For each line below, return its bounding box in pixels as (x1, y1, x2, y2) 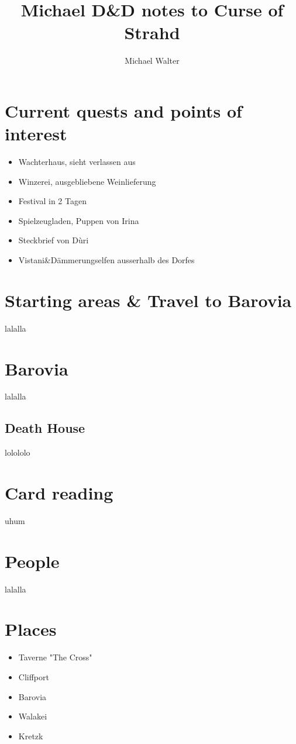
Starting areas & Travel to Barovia (5, 288, 292, 312)
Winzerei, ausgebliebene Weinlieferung (18, 175, 156, 187)
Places (5, 617, 57, 641)
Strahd (124, 20, 180, 44)
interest (5, 122, 67, 146)
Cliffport (18, 670, 49, 683)
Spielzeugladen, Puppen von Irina (18, 214, 139, 226)
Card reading (5, 481, 113, 505)
